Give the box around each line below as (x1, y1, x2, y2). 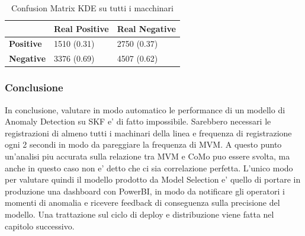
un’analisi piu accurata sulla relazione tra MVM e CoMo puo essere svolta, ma (5, 149, 290, 162)
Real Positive (54, 22, 109, 34)
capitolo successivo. (5, 219, 75, 232)
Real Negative (117, 22, 176, 34)
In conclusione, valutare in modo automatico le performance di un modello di (5, 103, 285, 116)
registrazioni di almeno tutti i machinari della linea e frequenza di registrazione (5, 126, 292, 139)
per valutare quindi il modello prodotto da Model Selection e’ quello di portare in (5, 173, 301, 186)
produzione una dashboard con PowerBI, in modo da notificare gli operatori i (5, 184, 285, 197)
